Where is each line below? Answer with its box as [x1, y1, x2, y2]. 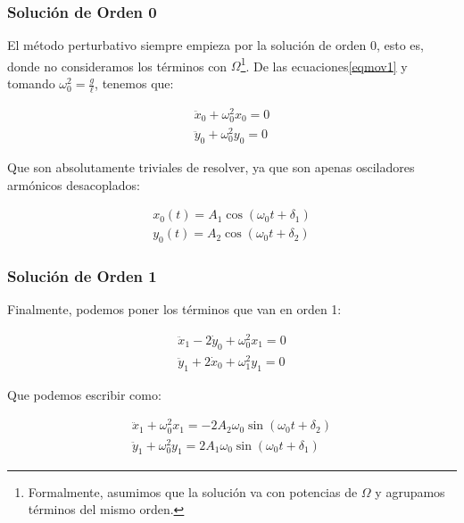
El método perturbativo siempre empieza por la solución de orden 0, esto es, [7, 36, 424, 54]
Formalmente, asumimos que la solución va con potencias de [28, 482, 358, 501]
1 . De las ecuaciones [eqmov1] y [240, 54, 408, 75]
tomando [7, 74, 55, 93]
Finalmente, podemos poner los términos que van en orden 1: [7, 300, 342, 319]
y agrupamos [375, 482, 445, 501]
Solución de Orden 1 [7, 265, 157, 287]
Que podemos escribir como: [7, 385, 162, 403]
